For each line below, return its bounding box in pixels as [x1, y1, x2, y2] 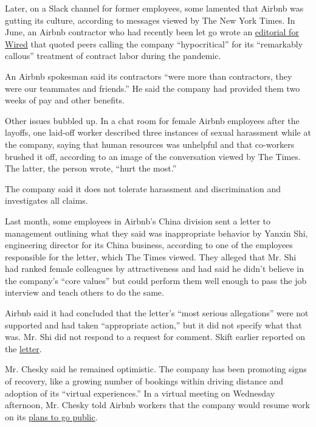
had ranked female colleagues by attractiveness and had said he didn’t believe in [5, 262, 304, 275]
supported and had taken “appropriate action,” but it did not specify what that [5, 318, 302, 331]
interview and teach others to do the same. [5, 286, 164, 299]
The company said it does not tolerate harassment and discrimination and [5, 182, 281, 195]
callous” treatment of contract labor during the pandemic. [5, 49, 221, 62]
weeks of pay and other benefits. [5, 94, 125, 106]
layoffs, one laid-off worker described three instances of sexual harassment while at [5, 126, 311, 139]
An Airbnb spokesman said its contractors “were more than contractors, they [5, 69, 292, 82]
